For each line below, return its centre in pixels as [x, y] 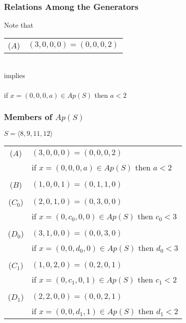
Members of [28, 117]
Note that [19, 25]
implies [15, 75]
